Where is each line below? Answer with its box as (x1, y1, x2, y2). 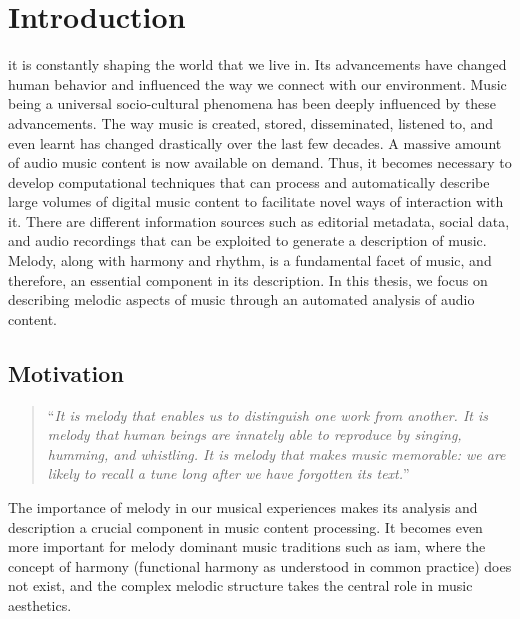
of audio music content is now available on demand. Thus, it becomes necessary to (8, 152, 512, 173)
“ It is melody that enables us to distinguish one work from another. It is (47, 404, 488, 425)
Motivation (8, 357, 124, 388)
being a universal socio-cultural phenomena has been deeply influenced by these (8, 93, 497, 114)
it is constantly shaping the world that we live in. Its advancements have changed (8, 54, 507, 75)
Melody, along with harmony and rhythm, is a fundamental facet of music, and (8, 250, 492, 271)
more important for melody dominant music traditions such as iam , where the (8, 536, 486, 557)
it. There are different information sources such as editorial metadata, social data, (8, 210, 510, 231)
